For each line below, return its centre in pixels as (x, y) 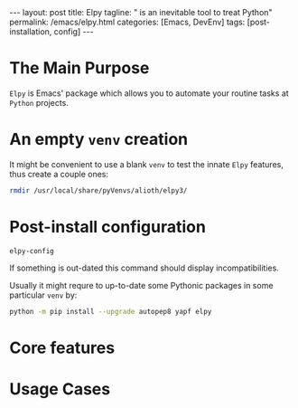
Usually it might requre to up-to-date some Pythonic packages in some (141, 285)
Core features (62, 348)
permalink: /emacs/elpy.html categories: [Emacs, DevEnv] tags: (127, 22)
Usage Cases (60, 389)
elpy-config (32, 251)
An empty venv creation (99, 140)
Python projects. (39, 102)
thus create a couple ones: (59, 174)
